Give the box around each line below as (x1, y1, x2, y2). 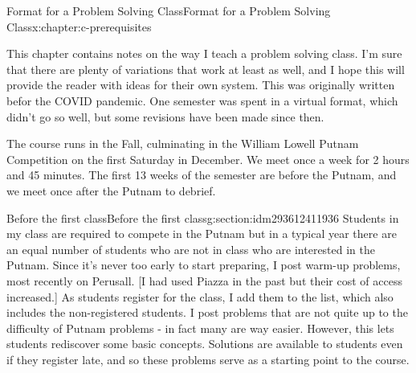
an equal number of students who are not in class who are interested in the (6, 240, 376, 257)
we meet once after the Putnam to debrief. (6, 182, 216, 199)
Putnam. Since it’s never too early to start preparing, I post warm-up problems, (6, 256, 401, 273)
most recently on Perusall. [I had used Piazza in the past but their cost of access (6, 272, 402, 289)
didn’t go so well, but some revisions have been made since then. (6, 108, 324, 125)
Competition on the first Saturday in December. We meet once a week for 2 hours (6, 150, 410, 167)
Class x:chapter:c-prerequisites (6, 18, 152, 35)
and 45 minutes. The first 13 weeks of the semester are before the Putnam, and (6, 166, 397, 183)
